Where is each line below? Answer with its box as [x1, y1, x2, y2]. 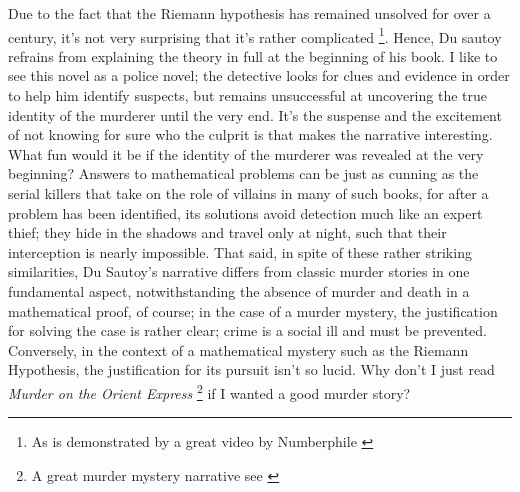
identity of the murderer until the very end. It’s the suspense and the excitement [8, 104, 502, 125]
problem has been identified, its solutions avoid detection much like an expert [8, 202, 483, 223]
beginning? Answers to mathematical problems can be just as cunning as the [8, 163, 479, 184]
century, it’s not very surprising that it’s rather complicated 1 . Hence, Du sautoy [8, 23, 502, 47]
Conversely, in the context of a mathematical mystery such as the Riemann [8, 339, 469, 360]
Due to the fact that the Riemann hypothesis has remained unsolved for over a [8, 3, 491, 23]
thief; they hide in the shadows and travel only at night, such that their [8, 222, 447, 243]
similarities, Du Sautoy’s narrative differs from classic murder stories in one [8, 261, 470, 282]
